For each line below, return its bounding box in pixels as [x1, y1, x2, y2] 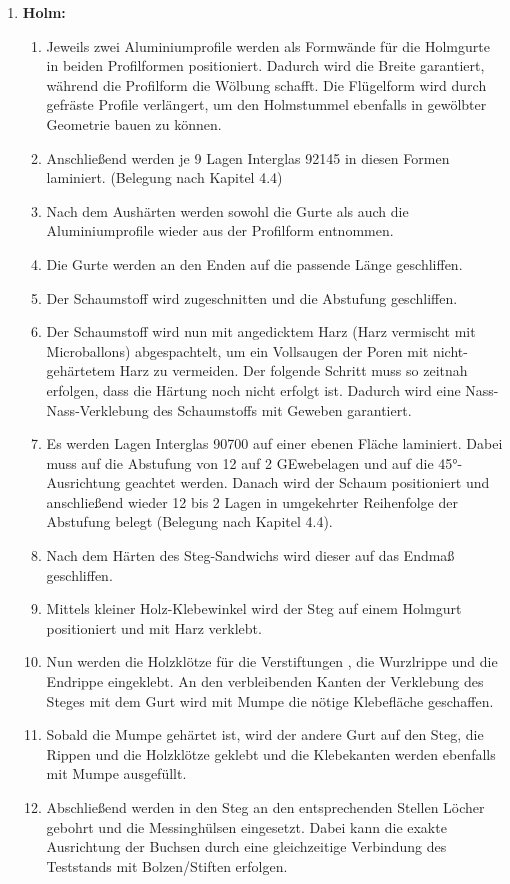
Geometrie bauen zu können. [46, 113, 222, 134]
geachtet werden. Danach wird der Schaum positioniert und [125, 472, 490, 493]
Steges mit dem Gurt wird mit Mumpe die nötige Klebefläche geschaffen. [46, 690, 494, 711]
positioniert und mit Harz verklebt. [46, 617, 262, 638]
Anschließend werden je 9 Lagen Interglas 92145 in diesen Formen [46, 147, 450, 168]
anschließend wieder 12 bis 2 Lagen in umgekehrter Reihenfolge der [46, 491, 458, 512]
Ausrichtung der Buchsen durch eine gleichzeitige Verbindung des [46, 836, 447, 857]
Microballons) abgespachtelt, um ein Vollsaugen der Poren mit [46, 340, 429, 361]
